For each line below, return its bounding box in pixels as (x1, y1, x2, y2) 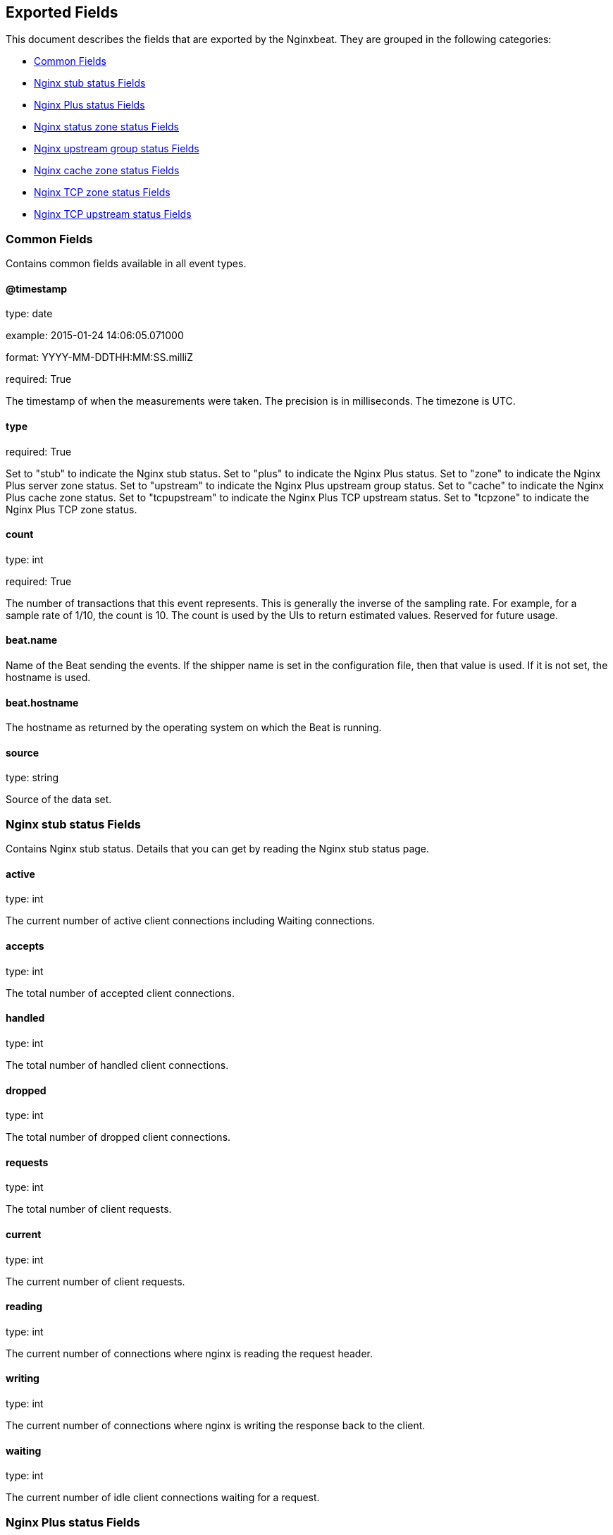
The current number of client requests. (6, 1275, 185, 1288)
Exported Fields (6, 4, 118, 21)
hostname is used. (6, 671, 91, 684)
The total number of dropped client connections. (6, 1131, 231, 1144)
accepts (6, 940, 44, 953)
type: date (6, 307, 53, 320)
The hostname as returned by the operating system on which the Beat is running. (6, 721, 382, 734)
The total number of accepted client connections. (6, 986, 235, 999)
